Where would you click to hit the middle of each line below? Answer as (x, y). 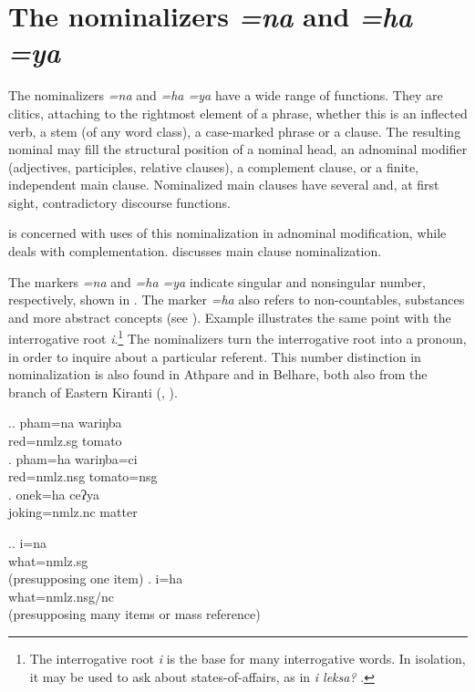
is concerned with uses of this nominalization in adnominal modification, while (227, 233)
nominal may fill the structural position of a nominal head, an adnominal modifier (238, 149)
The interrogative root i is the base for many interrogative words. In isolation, (248, 658)
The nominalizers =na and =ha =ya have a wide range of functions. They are (226, 95)
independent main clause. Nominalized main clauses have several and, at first (224, 185)
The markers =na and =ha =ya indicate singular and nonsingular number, (217, 281)
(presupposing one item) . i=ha (96, 578)
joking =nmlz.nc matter (73, 512)
